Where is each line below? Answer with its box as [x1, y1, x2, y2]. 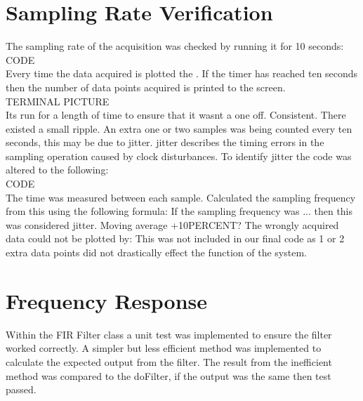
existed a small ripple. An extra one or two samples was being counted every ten [6, 121, 352, 136]
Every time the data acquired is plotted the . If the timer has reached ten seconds [6, 66, 358, 81]
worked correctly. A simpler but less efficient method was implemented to [6, 341, 322, 355]
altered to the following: [6, 162, 109, 177]
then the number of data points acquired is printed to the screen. [6, 79, 286, 94]
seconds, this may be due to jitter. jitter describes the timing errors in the [6, 135, 324, 150]
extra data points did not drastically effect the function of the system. [6, 245, 307, 260]
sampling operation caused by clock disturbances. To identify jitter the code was [6, 148, 352, 163]
